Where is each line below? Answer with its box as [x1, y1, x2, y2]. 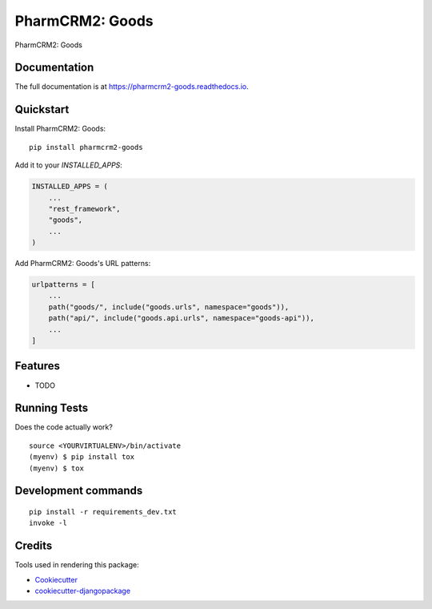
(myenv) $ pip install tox [29, 453, 135, 462]
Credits [14, 539, 53, 553]
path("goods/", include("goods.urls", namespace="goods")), [48, 302, 290, 312]
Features [14, 359, 60, 373]
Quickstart [14, 103, 70, 116]
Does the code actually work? [14, 422, 114, 432]
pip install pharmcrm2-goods [29, 143, 143, 151]
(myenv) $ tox [29, 463, 84, 473]
